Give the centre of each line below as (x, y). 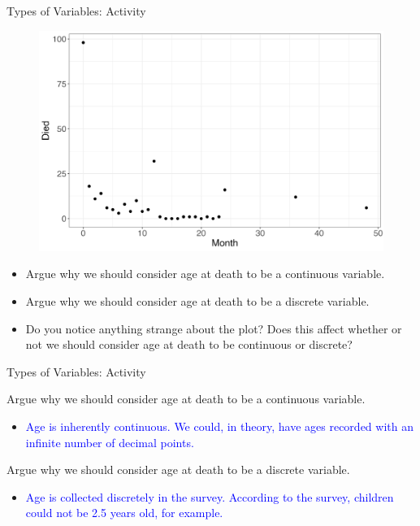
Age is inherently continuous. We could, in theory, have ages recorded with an (219, 426)
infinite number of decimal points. (110, 442)
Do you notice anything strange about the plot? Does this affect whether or (214, 328)
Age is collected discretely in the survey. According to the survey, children (210, 496)
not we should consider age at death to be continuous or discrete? (189, 344)
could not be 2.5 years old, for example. (124, 513)
